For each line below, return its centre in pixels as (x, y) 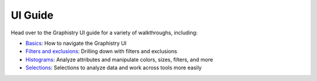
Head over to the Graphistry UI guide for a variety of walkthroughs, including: (104, 33)
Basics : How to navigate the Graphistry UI (76, 43)
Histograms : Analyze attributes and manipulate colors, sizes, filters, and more (119, 59)
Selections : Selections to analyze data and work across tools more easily (114, 68)
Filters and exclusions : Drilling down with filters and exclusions (101, 51)
